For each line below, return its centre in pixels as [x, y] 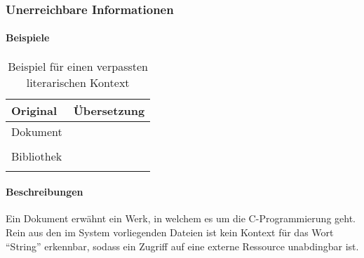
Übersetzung [109, 110]
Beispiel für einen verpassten [78, 66]
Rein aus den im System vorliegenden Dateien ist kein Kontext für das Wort [170, 232]
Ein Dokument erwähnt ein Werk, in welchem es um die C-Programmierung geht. [181, 218]
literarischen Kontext [78, 82]
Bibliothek [37, 156]
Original [34, 110]
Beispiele [28, 38]
